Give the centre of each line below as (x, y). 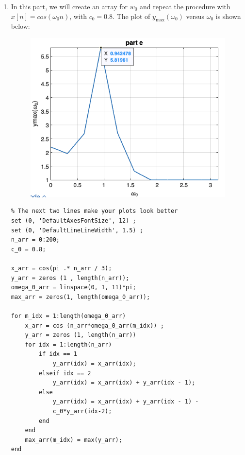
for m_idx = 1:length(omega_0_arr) (68, 316)
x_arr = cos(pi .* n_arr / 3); (61, 268)
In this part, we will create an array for (69, 6)
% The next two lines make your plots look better (94, 211)
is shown (228, 16)
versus (195, 16)
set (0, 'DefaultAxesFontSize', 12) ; (73, 221)
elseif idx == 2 (65, 373)
